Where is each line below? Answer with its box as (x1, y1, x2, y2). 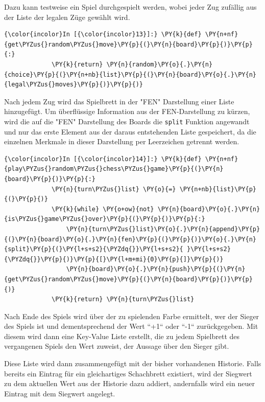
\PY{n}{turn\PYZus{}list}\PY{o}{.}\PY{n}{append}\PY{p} (66, 225, 260, 233)
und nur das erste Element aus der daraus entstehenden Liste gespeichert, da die (4, 126, 256, 137)
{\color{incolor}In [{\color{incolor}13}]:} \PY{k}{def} (4, 31, 202, 38)
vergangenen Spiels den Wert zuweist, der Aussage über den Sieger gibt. (4, 341, 229, 351)
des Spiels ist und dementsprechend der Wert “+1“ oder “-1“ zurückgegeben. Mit (4, 321, 258, 331)
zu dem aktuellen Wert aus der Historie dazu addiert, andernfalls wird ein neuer (4, 378, 255, 389)
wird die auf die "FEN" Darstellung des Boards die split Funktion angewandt (4, 116, 250, 126)
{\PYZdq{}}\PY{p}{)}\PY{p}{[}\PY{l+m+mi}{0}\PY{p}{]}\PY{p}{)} (4, 255, 224, 263)
